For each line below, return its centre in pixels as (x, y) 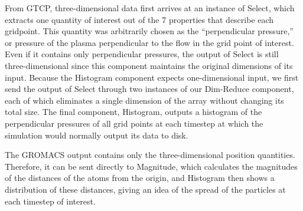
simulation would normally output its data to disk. (97, 135)
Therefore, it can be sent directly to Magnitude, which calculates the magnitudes (151, 166)
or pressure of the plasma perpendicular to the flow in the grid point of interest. (149, 42)
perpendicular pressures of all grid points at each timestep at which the (134, 123)
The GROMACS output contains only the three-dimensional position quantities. (150, 155)
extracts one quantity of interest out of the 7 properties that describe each (139, 19)
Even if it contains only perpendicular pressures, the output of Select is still (142, 54)
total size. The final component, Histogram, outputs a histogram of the (133, 112)
